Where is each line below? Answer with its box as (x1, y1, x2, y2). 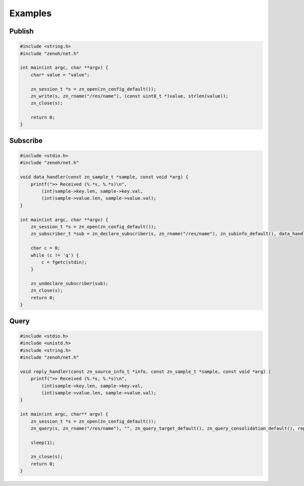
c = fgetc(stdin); (41, 259, 87, 265)
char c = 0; (30, 245, 61, 251)
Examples (9, 8, 52, 19)
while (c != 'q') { (30, 252, 80, 258)
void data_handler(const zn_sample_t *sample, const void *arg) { (20, 174, 188, 180)
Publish (9, 27, 34, 36)
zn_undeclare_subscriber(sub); (30, 281, 108, 287)
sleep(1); (30, 439, 55, 445)
